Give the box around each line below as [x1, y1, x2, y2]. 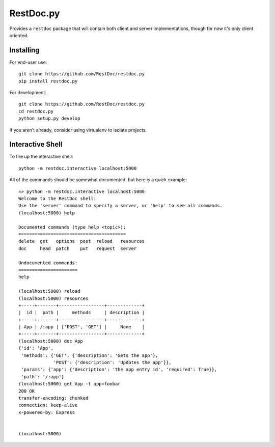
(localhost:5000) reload [18, 288, 80, 294]
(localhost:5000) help [18, 210, 75, 216]
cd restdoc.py [18, 108, 53, 114]
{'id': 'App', [18, 345, 53, 351]
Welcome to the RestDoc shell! [18, 196, 97, 202]
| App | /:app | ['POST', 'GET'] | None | [18, 324, 145, 330]
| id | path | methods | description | [18, 310, 145, 316]
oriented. [9, 32, 29, 38]
